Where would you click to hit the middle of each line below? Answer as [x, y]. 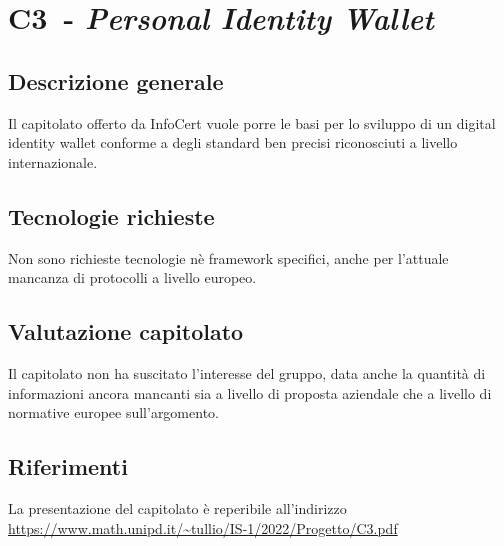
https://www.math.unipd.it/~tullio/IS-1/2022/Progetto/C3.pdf [203, 527]
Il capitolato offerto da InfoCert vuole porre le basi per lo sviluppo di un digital [252, 122]
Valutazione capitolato [126, 331]
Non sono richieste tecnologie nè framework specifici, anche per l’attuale [228, 257]
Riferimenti [68, 466]
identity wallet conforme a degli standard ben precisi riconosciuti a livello [233, 142]
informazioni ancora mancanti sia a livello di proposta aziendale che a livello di [250, 392]
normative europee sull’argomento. [113, 412]
